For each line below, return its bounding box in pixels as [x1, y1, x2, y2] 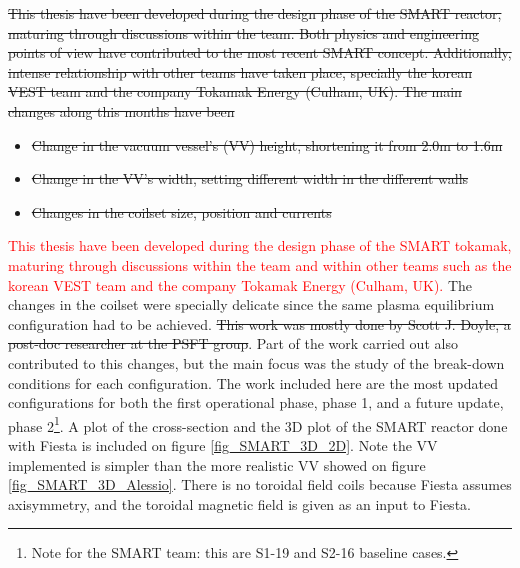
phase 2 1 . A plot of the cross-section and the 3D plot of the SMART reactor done [8, 412, 508, 436]
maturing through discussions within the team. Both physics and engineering [8, 22, 479, 43]
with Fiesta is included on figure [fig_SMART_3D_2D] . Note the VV [8, 434, 438, 455]
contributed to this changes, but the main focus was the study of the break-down [8, 352, 505, 373]
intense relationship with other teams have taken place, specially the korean [8, 61, 472, 82]
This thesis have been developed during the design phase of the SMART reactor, [8, 3, 502, 23]
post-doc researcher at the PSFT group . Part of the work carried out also [8, 333, 458, 354]
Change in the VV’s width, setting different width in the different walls [31, 168, 469, 189]
